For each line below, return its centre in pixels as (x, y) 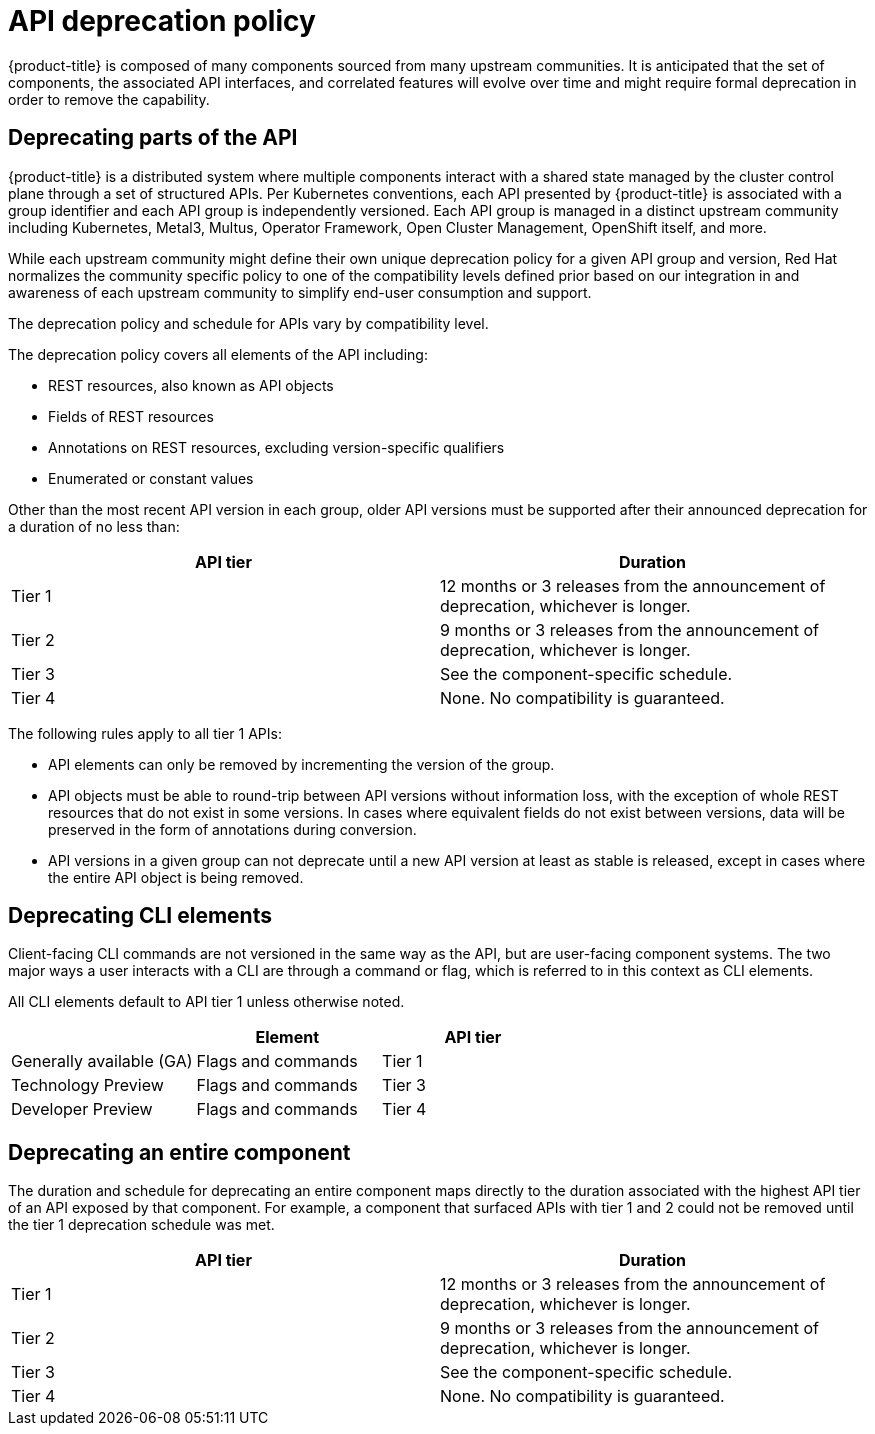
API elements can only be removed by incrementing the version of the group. (301, 764)
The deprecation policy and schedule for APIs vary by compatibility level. (248, 323)
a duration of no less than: (94, 526)
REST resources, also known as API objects (191, 385)
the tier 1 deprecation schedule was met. (141, 1225)
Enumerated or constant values (151, 478)
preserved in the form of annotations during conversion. (232, 829)
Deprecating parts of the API (153, 138)
